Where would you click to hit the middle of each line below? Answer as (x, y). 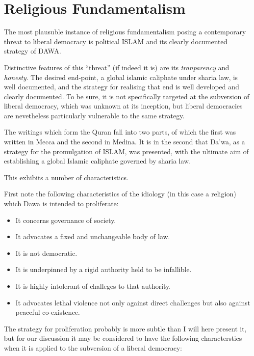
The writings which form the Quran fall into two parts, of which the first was (120, 132)
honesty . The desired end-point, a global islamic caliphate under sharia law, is (121, 77)
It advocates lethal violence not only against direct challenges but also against (133, 302)
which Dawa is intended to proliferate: (61, 204)
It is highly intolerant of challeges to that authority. (93, 286)
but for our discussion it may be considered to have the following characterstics (123, 338)
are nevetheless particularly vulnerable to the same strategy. (94, 115)
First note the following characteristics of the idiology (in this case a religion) (120, 194)
